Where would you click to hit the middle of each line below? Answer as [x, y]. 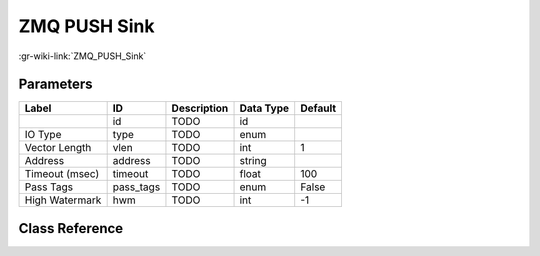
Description [200, 108]
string [253, 161]
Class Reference [71, 228]
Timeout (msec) [62, 174]
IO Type [43, 135]
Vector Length [58, 148]
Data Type [264, 108]
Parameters [55, 84]
